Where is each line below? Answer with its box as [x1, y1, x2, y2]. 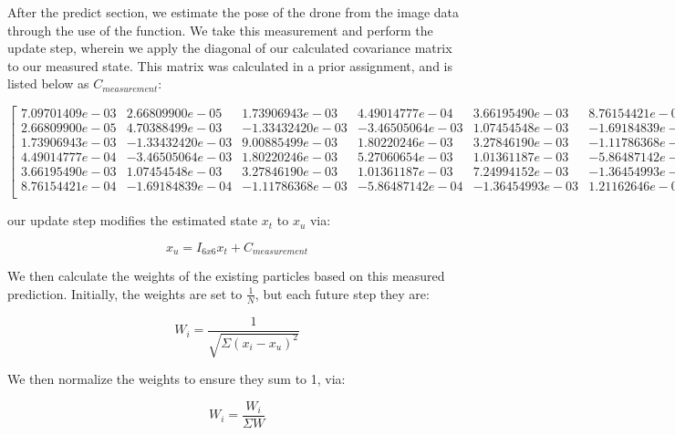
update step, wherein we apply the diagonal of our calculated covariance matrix [7, 38, 452, 57]
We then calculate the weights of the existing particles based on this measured [7, 266, 445, 285]
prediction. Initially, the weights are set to [7, 284, 243, 303]
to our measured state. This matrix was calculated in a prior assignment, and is [7, 56, 452, 75]
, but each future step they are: [254, 284, 430, 303]
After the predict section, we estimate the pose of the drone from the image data [7, 3, 459, 21]
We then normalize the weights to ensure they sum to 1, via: [7, 369, 346, 388]
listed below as [7, 74, 89, 93]
